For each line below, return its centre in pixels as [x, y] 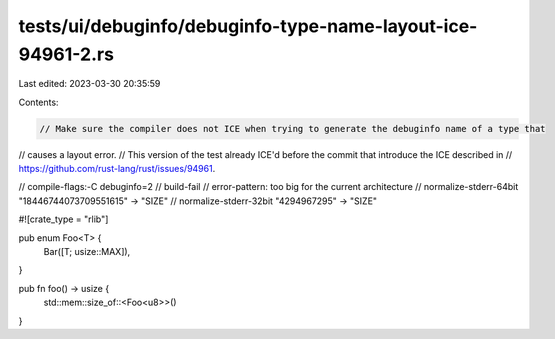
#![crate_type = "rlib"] [63, 219]
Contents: [38, 102]
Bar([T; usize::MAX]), [87, 252]
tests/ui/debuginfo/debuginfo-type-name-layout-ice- [248, 26]
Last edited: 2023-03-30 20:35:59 [89, 84]
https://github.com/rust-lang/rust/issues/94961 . [117, 169]
